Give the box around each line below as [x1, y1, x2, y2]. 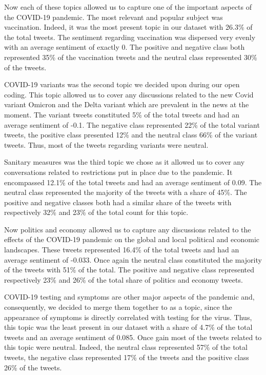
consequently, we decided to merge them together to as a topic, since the [4, 302, 232, 312]
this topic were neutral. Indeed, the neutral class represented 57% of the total [4, 342, 248, 352]
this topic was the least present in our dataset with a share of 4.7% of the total [4, 322, 253, 332]
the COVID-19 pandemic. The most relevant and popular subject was [4, 11, 223, 22]
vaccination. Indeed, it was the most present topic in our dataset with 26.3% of [4, 22, 253, 32]
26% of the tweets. [4, 362, 62, 372]
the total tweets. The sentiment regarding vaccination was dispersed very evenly [4, 31, 256, 42]
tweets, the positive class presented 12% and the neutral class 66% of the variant [4, 129, 258, 140]
